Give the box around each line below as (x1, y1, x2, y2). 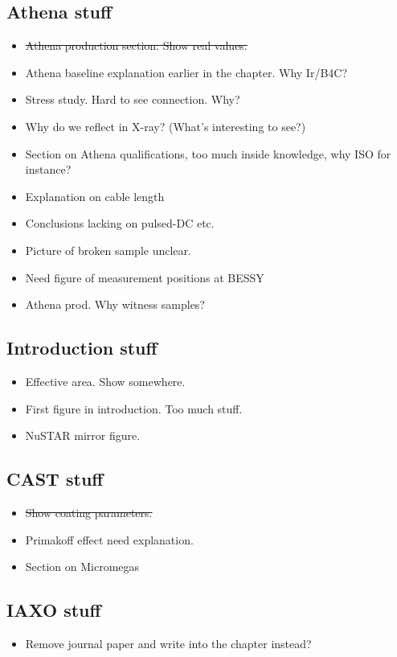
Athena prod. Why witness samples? (25, 296, 205, 313)
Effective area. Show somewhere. (25, 372, 186, 389)
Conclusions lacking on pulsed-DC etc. (25, 215, 215, 232)
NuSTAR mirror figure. (25, 427, 141, 444)
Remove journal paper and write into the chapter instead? (25, 634, 312, 651)
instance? (25, 161, 72, 178)
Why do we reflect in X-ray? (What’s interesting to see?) (25, 117, 306, 134)
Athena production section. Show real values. (25, 37, 248, 54)
